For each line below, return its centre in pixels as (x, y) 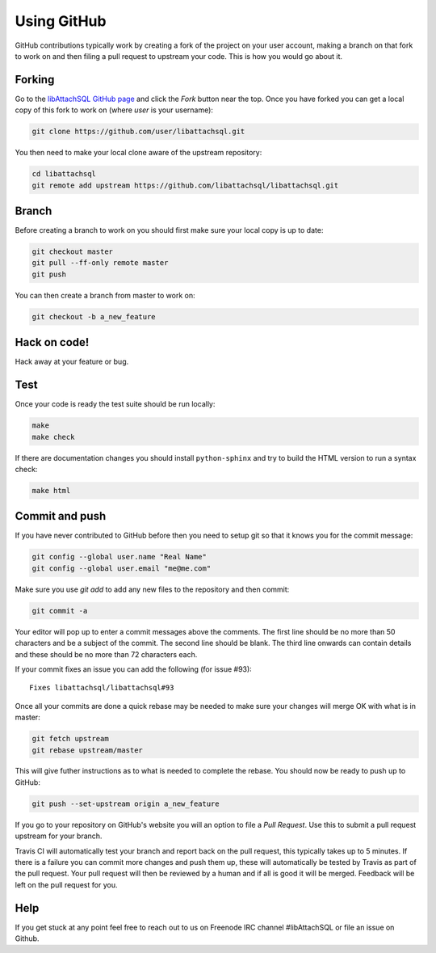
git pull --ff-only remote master (100, 263)
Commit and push (61, 516)
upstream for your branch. (59, 836)
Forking (35, 80)
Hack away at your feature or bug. (72, 362)
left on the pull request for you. (66, 884)
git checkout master (72, 252)
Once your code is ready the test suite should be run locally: (115, 404)
